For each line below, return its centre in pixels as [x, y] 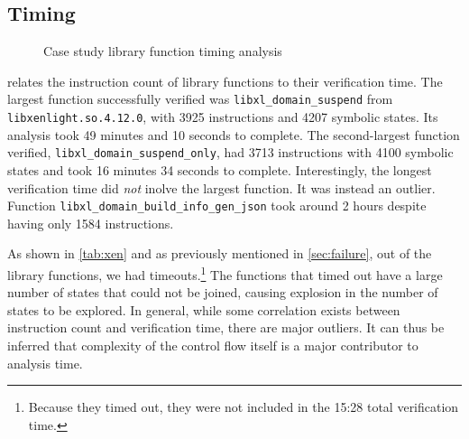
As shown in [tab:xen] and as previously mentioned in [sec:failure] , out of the [220, 253]
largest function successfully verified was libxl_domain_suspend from [200, 99]
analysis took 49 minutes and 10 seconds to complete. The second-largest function [234, 134]
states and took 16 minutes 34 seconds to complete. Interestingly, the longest [220, 169]
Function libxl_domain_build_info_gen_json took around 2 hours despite [217, 205]
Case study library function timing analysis [163, 51]
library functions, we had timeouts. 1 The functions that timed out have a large [225, 273]
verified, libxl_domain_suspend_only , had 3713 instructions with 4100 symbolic [230, 152]
